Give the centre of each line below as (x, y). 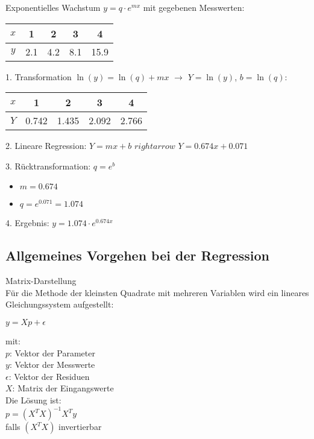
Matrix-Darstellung (41, 281)
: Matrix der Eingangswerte (63, 388)
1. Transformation (39, 76)
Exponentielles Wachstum (53, 7)
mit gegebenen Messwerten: (194, 7)
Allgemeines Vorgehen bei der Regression (138, 255)
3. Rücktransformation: (48, 166)
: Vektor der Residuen (49, 376)
